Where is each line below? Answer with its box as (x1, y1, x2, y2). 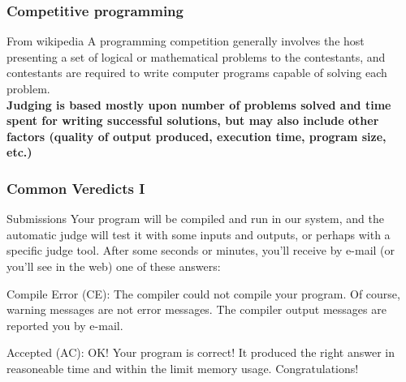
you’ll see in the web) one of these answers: (6, 257, 221, 274)
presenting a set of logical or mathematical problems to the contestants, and (6, 48, 386, 65)
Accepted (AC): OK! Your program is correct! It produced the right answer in (6, 344, 395, 361)
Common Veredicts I (6, 178, 145, 198)
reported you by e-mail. (6, 316, 123, 333)
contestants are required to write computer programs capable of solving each (6, 64, 387, 81)
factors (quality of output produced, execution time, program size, (6, 127, 387, 144)
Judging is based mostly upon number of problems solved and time (6, 96, 391, 113)
